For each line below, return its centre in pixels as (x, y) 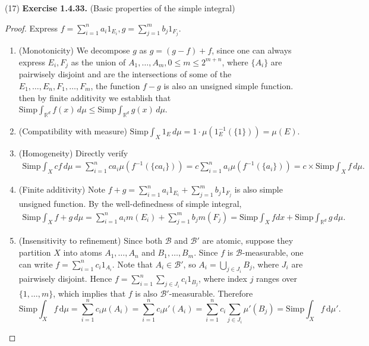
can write (36, 264)
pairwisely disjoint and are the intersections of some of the (125, 74)
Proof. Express (31, 28)
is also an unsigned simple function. (228, 86)
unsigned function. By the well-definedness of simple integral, (130, 204)
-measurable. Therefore (211, 293)
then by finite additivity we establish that (95, 97)
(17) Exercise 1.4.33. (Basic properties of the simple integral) (120, 8)
